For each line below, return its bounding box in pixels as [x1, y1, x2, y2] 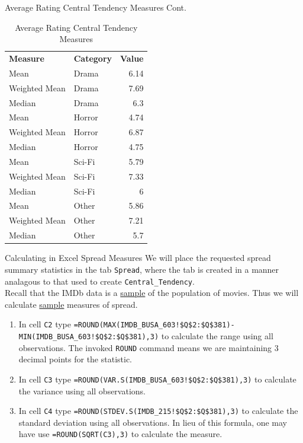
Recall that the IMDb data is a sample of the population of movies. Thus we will [5, 286, 299, 299]
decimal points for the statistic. [18, 353, 133, 365]
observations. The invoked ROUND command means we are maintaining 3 [18, 341, 279, 353]
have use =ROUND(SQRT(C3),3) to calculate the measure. [18, 428, 223, 440]
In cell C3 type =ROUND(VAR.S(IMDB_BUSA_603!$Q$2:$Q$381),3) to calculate [18, 372, 296, 385]
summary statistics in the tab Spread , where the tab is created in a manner [5, 263, 279, 275]
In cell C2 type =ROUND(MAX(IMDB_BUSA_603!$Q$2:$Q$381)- [18, 318, 235, 330]
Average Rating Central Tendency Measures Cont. [5, 1, 186, 13]
